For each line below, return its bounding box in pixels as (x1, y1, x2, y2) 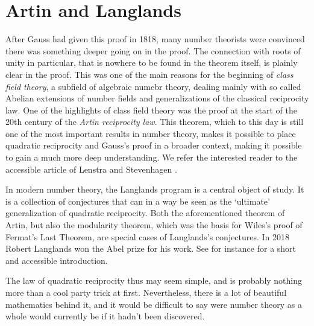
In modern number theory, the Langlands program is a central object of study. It (5, 183, 304, 196)
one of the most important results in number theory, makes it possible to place (5, 127, 296, 139)
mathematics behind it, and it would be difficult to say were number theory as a (5, 298, 302, 310)
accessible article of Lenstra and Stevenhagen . (5, 162, 177, 175)
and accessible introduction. (5, 254, 108, 266)
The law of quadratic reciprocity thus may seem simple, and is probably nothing (5, 274, 303, 287)
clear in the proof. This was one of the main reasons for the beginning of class (5, 68, 294, 80)
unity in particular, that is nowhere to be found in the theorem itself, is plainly (5, 56, 298, 69)
